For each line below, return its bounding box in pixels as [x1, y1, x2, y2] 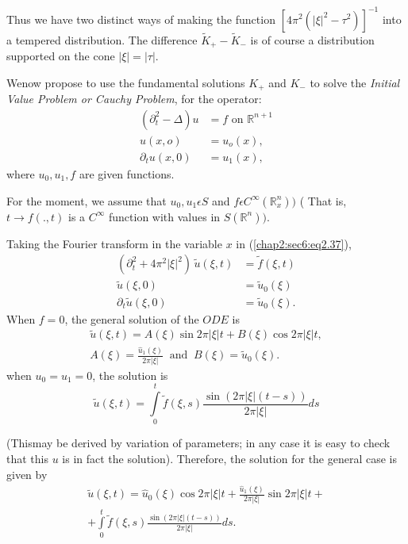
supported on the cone [6, 48, 115, 64]
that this [6, 450, 48, 467]
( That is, [299, 192, 347, 209]
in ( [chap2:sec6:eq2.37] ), [236, 235, 352, 251]
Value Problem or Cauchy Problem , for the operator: [6, 90, 262, 107]
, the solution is [92, 366, 168, 383]
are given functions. [79, 165, 175, 182]
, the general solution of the [64, 310, 199, 327]
